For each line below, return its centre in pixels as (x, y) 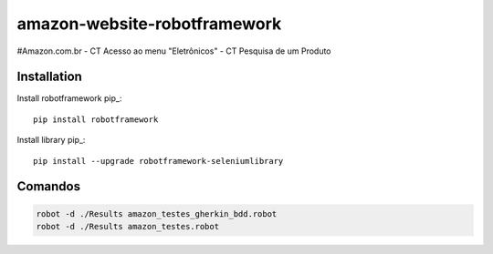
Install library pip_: (51, 140)
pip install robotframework (96, 119)
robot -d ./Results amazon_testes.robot (127, 227)
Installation (49, 77)
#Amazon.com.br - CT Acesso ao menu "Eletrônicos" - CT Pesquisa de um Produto (174, 51)
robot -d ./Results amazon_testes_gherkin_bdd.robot (157, 213)
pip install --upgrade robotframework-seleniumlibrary (158, 161)
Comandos (49, 187)
